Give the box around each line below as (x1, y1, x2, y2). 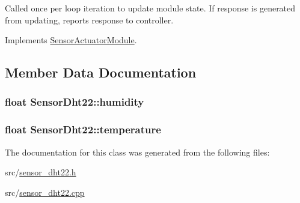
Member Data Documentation (5, 63, 197, 82)
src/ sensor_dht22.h (5, 166, 76, 178)
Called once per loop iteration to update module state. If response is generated (5, 2, 296, 14)
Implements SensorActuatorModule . (5, 34, 137, 46)
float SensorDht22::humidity (5, 94, 144, 109)
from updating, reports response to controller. (5, 13, 174, 26)
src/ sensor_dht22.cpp (5, 186, 85, 198)
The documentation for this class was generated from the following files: (5, 145, 270, 158)
